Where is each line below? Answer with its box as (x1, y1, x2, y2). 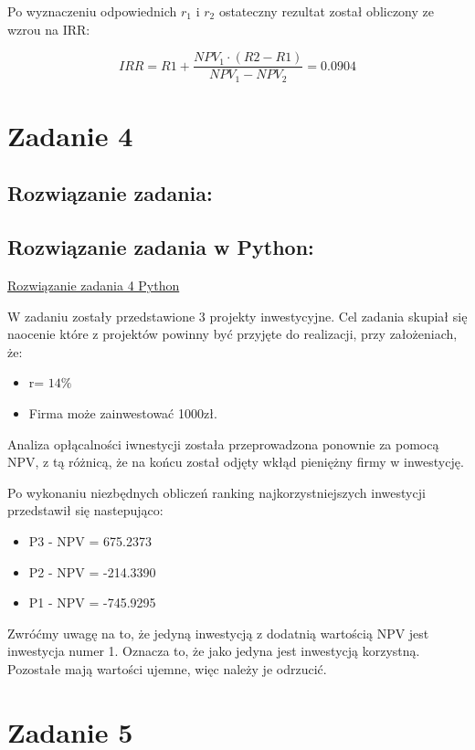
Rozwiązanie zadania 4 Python (7, 276, 180, 295)
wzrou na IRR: (7, 19, 90, 38)
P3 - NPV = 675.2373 (28, 532, 152, 550)
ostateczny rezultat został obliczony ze (218, 2, 434, 20)
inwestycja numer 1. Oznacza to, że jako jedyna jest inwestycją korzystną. (7, 641, 420, 660)
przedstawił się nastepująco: (7, 501, 164, 520)
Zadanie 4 (7, 116, 133, 153)
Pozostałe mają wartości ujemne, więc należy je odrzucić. (7, 659, 327, 678)
